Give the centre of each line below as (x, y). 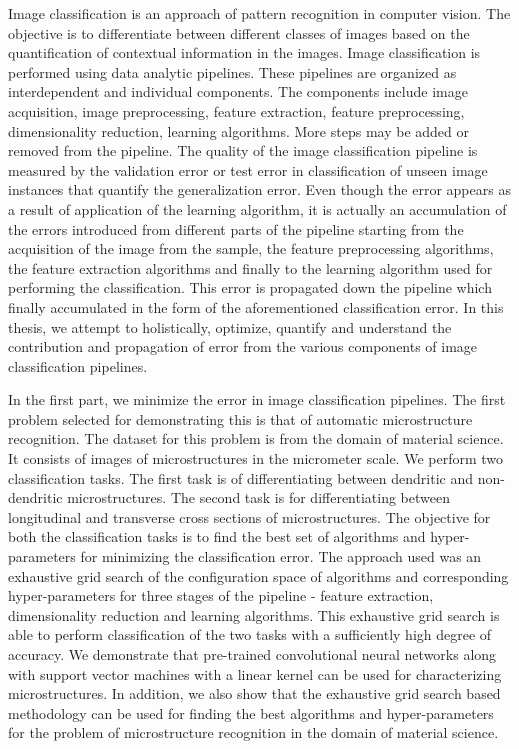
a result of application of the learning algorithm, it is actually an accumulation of (257, 208)
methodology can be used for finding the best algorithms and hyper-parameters (251, 712)
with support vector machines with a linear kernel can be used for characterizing (255, 673)
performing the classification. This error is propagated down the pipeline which (250, 287)
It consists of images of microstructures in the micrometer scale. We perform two (256, 458)
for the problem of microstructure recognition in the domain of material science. (253, 732)
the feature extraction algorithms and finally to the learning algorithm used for (250, 267)
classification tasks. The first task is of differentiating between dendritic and (240, 477)
